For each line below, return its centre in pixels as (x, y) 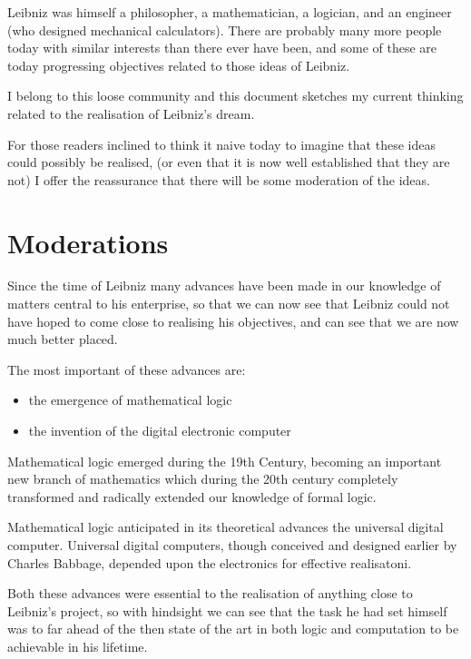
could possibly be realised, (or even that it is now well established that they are (229, 162)
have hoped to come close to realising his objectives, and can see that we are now (233, 321)
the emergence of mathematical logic (130, 400)
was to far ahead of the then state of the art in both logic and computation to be (233, 629)
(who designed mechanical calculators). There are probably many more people (225, 30)
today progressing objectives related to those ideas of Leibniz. (179, 65)
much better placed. (63, 339)
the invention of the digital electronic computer (160, 431)
